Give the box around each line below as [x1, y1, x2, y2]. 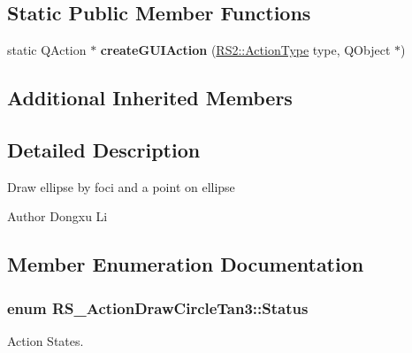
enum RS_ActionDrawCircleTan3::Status [7, 296, 309, 318]
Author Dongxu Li [7, 207, 108, 226]
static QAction [7, 41, 87, 59]
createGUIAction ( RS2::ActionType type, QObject [100, 41, 391, 59]
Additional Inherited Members [7, 84, 293, 111]
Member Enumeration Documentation [7, 250, 364, 278]
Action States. [7, 331, 84, 349]
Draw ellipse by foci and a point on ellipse [7, 177, 235, 196]
